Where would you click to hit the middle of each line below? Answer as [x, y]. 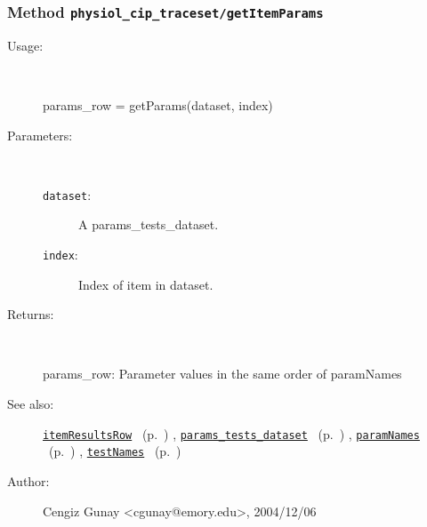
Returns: [31, 314]
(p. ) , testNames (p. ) [115, 451]
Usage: [25, 45]
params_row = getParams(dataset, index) [158, 104]
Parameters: [40, 135]
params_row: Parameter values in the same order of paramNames [222, 374]
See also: [31, 404]
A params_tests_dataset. [149, 224]
